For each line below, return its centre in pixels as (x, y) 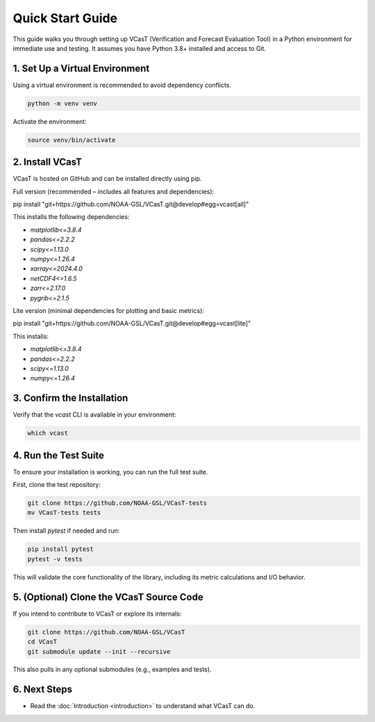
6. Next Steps (43, 690)
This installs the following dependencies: (71, 217)
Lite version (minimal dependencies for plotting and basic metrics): (109, 310)
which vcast (48, 433)
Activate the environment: (50, 121)
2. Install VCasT (48, 162)
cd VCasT (42, 642)
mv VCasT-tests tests (64, 513)
